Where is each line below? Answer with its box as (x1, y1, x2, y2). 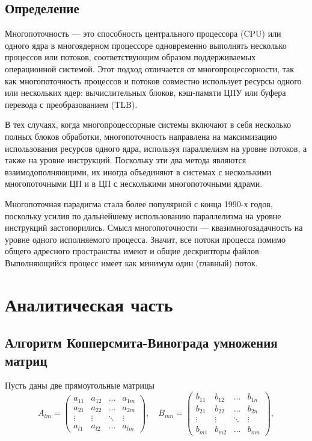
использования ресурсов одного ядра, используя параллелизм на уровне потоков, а (5, 142, 307, 154)
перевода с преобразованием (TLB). (5, 98, 138, 110)
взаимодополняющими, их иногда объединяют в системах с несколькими (5, 165, 272, 178)
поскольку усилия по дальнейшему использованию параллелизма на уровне (5, 209, 281, 222)
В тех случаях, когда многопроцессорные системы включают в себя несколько (5, 118, 292, 131)
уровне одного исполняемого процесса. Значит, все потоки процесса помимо (5, 233, 286, 245)
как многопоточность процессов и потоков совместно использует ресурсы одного (5, 74, 302, 87)
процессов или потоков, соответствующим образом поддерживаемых (5, 51, 256, 63)
